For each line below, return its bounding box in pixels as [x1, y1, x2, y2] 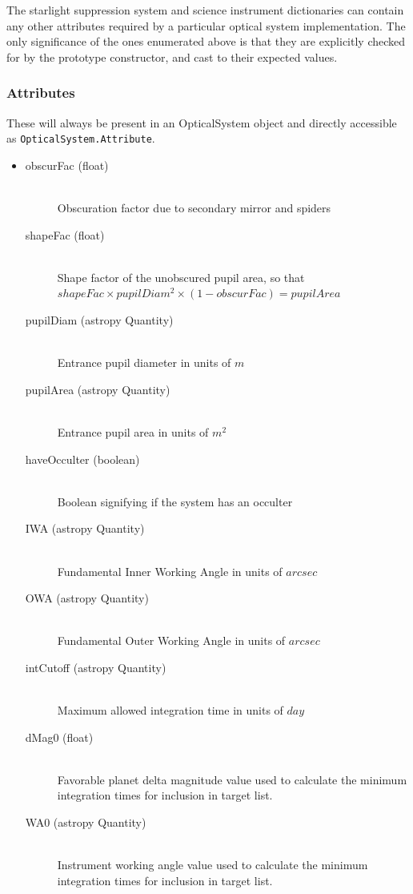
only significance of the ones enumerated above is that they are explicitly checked [6, 33, 406, 50]
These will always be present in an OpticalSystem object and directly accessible [6, 114, 397, 131]
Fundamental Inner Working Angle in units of [57, 562, 283, 579]
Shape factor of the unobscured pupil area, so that [57, 268, 305, 285]
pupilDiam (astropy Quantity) [25, 312, 174, 328]
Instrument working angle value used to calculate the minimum [57, 856, 368, 873]
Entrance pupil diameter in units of [57, 354, 231, 371]
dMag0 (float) [25, 728, 94, 745]
